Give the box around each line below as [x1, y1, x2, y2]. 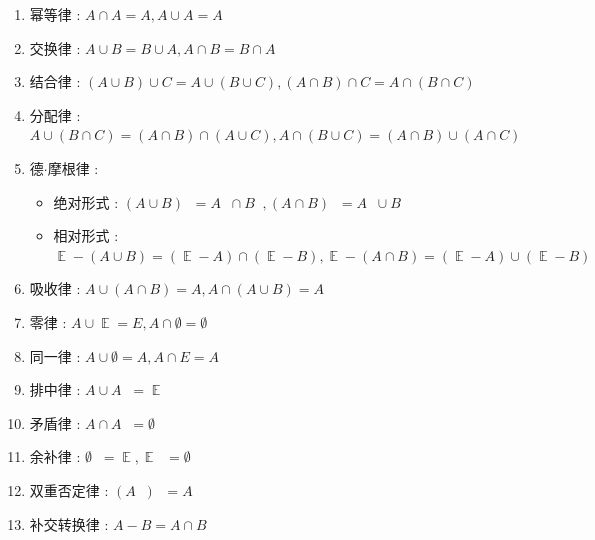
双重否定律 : [29, 479, 109, 500]
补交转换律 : [29, 513, 109, 534]
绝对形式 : [53, 191, 119, 212]
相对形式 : [53, 225, 119, 246]
